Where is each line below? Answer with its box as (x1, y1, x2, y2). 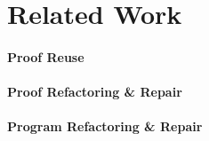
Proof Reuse (7, 47, 84, 66)
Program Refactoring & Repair (7, 117, 203, 136)
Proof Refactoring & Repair (7, 82, 182, 101)
